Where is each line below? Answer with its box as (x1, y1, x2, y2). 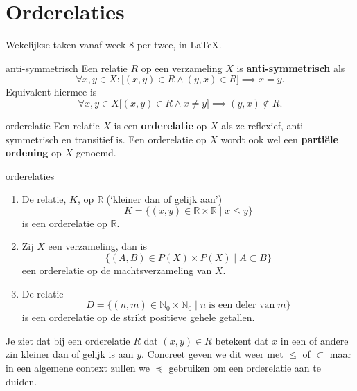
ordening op (6, 145, 62, 160)
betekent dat (215, 333, 269, 347)
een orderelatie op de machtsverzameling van (21, 263, 212, 278)
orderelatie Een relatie (6, 118, 100, 132)
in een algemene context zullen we (6, 361, 150, 375)
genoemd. (76, 145, 116, 160)
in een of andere (280, 333, 349, 347)
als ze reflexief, (221, 118, 284, 132)
